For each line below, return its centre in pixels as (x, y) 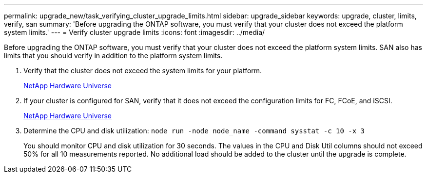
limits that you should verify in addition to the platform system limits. (113, 56)
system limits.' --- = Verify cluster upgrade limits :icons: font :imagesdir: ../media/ (135, 32)
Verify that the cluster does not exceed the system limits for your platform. (143, 71)
